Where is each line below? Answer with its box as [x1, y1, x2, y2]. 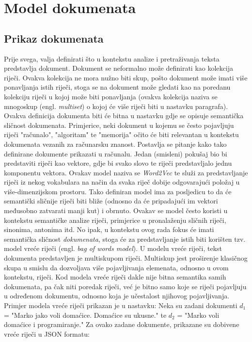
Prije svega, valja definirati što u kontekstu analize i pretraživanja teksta [4, 53, 220, 63]
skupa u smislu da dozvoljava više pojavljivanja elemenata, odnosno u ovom [4, 262, 229, 272]
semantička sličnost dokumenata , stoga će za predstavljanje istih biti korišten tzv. [4, 233, 246, 244]
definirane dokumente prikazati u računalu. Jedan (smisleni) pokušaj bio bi [4, 148, 227, 158]
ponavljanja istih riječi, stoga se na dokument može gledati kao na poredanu [4, 82, 231, 92]
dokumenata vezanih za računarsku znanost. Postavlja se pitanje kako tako [4, 139, 227, 149]
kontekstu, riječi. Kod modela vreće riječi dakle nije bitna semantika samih [4, 272, 226, 282]
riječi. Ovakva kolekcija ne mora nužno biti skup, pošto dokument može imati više [4, 72, 248, 82]
